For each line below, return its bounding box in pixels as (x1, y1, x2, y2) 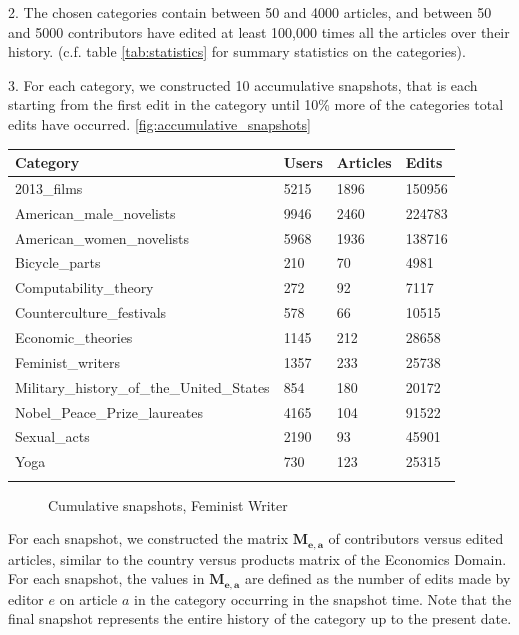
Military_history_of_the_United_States (15, 376, 270, 397)
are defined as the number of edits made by (244, 568, 511, 589)
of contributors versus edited (328, 528, 504, 549)
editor (8, 588, 44, 609)
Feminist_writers (15, 351, 121, 372)
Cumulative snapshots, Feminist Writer (48, 494, 288, 515)
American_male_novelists (15, 202, 176, 223)
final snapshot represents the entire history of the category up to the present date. (8, 608, 512, 629)
